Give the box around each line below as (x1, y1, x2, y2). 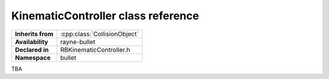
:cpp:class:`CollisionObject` (60, 30, 140, 38)
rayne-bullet (60, 37, 96, 46)
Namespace (15, 53, 51, 62)
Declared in (15, 45, 49, 54)
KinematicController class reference (11, 9, 199, 22)
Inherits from (15, 30, 54, 38)
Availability (15, 37, 49, 46)
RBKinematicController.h (60, 45, 130, 54)
